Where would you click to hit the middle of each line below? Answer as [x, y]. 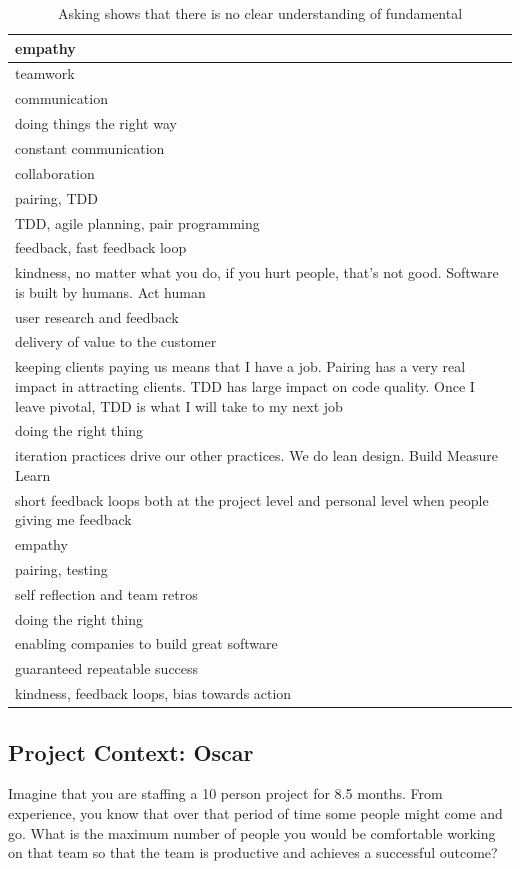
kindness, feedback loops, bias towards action [153, 693]
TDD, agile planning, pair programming [137, 222]
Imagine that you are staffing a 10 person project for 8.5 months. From [225, 793]
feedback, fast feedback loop [101, 247]
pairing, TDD [56, 197]
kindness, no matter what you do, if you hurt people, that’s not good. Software [257, 272]
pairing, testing [61, 568]
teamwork [45, 73]
